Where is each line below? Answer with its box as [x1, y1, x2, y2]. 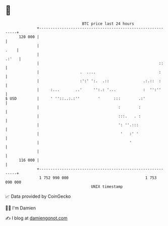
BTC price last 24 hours [82, 21, 135, 26]
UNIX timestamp [91, 184, 123, 189]
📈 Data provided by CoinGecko [5, 193, 71, 199]
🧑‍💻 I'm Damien [5, 205, 36, 211]
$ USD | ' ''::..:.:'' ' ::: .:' [5, 96, 145, 101]
